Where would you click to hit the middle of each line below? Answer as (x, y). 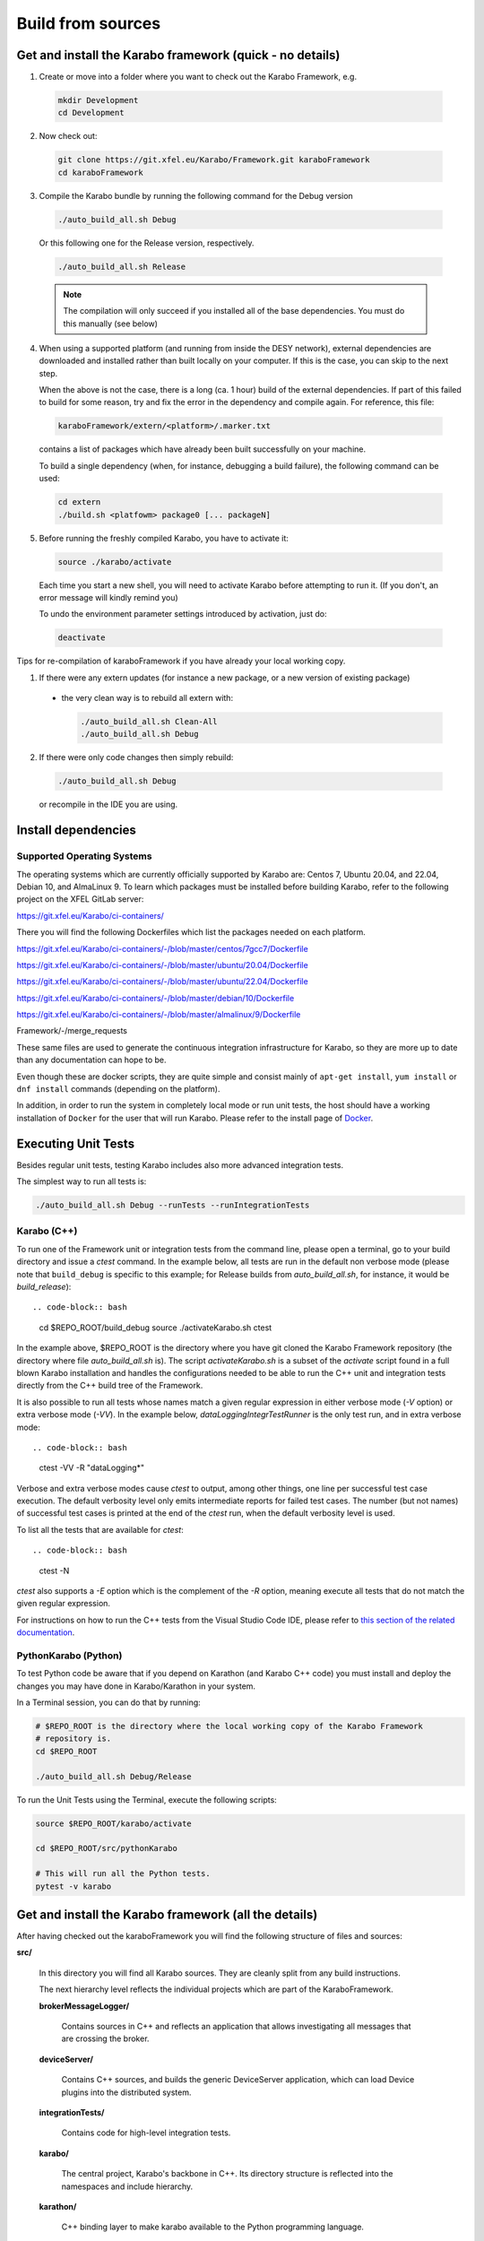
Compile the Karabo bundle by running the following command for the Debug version (196, 195)
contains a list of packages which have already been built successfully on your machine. (203, 449)
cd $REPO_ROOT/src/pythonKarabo (107, 1848)
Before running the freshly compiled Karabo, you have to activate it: (164, 538)
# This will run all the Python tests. (123, 1874)
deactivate (82, 638)
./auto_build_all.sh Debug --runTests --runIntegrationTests (173, 1205)
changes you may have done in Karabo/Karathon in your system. (136, 1686)
